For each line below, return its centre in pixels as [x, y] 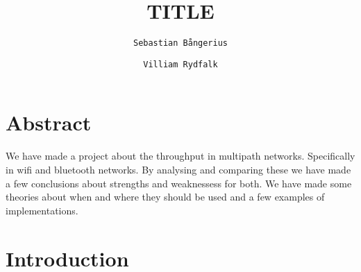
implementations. [42, 210]
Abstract [49, 122]
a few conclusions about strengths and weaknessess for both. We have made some [179, 183]
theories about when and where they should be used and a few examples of [165, 197]
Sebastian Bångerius [180, 43]
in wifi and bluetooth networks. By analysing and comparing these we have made [178, 169]
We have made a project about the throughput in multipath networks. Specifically [180, 156]
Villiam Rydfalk [180, 64]
